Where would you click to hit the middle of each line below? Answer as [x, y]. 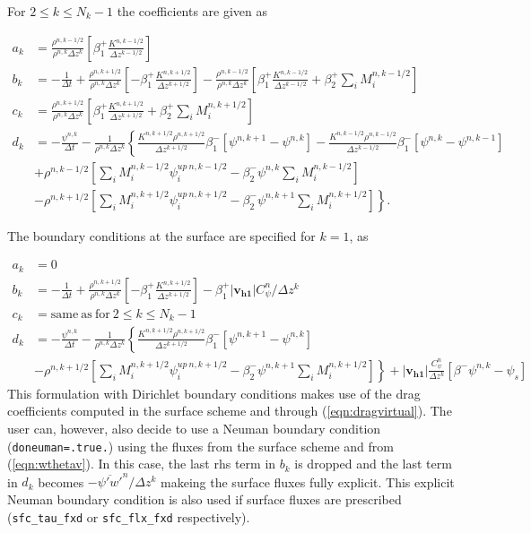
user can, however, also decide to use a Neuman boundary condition [194, 428]
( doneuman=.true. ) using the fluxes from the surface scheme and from [200, 446]
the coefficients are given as [192, 11]
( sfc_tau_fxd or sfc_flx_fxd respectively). [129, 516]
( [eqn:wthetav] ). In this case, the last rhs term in [142, 464]
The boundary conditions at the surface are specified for [161, 235]
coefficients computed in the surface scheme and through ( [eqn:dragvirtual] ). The [230, 411]
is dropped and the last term [373, 464]
